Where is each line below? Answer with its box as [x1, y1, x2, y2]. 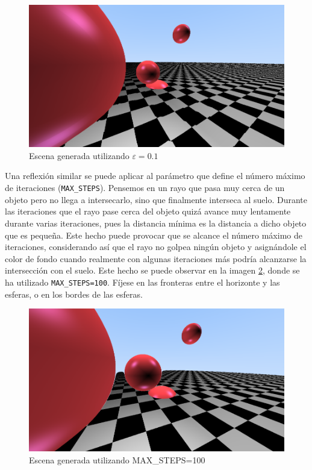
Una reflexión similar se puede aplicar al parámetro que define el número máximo [5, 169, 305, 182]
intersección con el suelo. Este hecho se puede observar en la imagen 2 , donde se [5, 264, 300, 277]
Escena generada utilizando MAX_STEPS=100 [29, 453, 205, 466]
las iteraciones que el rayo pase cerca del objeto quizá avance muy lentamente [5, 205, 291, 218]
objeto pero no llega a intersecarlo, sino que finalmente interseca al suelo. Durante [5, 193, 307, 205]
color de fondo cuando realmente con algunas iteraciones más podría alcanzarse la [5, 252, 307, 265]
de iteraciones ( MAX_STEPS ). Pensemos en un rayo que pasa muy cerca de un [5, 181, 285, 194]
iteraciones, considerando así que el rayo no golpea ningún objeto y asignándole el [5, 240, 307, 253]
